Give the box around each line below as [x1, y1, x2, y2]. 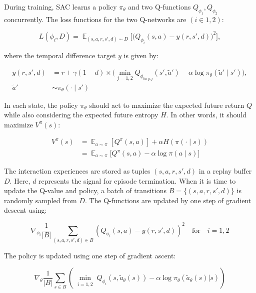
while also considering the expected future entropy [4, 109, 158, 120]
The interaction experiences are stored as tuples [4, 166, 150, 176]
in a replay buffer [198, 166, 252, 176]
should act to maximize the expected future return [89, 99, 244, 110]
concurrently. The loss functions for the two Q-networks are [4, 14, 186, 24]
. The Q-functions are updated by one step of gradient [84, 195, 251, 205]
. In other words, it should [166, 109, 247, 120]
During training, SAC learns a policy [4, 2, 117, 12]
